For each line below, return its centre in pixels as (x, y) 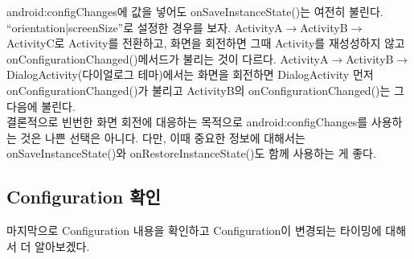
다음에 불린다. (41, 106)
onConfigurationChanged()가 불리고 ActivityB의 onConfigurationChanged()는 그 (205, 90)
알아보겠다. (62, 246)
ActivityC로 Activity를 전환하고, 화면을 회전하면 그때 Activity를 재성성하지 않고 (206, 43)
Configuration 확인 (84, 197)
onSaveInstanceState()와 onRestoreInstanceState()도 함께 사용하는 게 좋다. (191, 153)
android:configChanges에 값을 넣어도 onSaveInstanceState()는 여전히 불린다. (195, 11)
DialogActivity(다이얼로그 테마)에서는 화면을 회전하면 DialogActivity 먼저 (190, 74)
